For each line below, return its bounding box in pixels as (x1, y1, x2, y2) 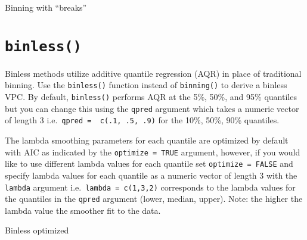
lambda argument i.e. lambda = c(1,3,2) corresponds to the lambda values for (5, 180, 296, 193)
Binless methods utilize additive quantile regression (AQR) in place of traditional (5, 67, 302, 79)
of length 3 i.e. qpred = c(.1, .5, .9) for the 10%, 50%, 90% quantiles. (5, 114, 280, 126)
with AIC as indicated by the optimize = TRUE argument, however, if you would (5, 145, 300, 158)
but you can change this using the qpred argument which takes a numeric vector (5, 102, 299, 114)
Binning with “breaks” (5, 1, 87, 13)
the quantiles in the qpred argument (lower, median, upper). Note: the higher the (5, 192, 303, 205)
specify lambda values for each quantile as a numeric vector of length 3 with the (5, 169, 297, 181)
